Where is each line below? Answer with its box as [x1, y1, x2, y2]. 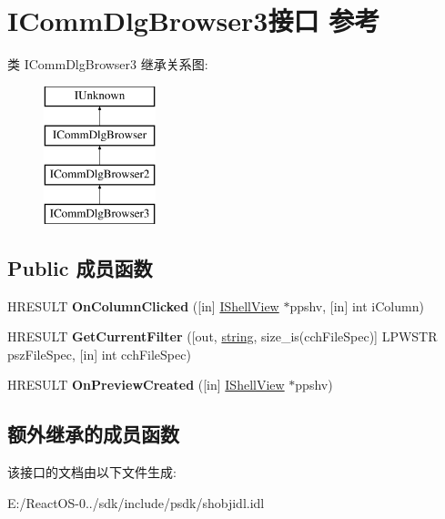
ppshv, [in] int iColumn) [289, 296, 424, 315]
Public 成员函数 [7, 253, 153, 281]
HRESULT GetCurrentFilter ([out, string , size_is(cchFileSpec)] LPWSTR [7, 327, 438, 346]
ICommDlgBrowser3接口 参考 [7, 2, 380, 39]
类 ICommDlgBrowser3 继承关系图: [7, 55, 208, 74]
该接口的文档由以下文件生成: [7, 463, 177, 482]
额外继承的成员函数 [7, 420, 179, 448]
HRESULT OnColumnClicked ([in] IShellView [7, 296, 279, 315]
